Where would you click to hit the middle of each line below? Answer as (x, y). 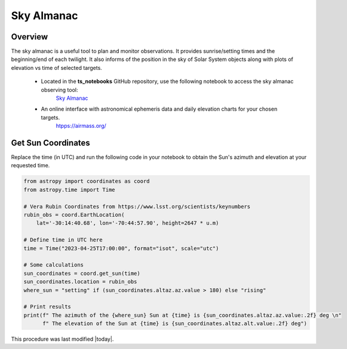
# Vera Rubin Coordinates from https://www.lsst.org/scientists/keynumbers (137, 206)
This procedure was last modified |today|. (62, 339)
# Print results (47, 307)
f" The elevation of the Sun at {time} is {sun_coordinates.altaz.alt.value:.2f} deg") (175, 324)
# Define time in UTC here (63, 240)
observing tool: (59, 90)
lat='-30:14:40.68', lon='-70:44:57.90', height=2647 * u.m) (128, 223)
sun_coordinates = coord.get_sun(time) (82, 273)
